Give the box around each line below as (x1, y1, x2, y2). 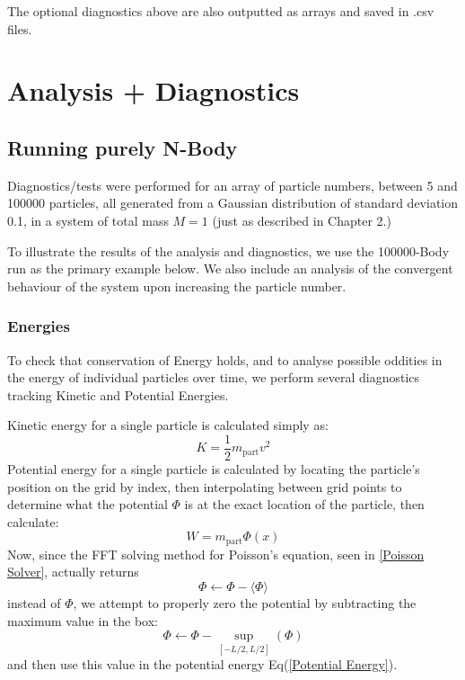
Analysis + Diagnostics (7, 72, 300, 109)
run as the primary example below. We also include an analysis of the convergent (7, 259, 453, 278)
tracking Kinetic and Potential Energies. (7, 385, 229, 404)
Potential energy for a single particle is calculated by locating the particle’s (7, 459, 420, 478)
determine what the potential (7, 495, 168, 514)
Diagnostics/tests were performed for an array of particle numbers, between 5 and (7, 175, 458, 194)
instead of (7, 594, 61, 612)
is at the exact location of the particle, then (184, 495, 425, 514)
